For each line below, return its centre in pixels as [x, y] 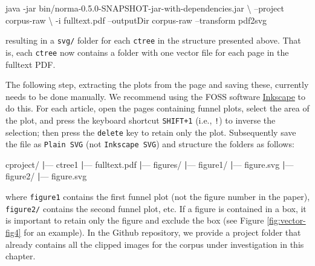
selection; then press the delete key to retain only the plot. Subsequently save [151, 132]
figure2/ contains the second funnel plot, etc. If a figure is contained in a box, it [156, 208]
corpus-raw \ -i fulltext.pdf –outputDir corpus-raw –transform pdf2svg [136, 20]
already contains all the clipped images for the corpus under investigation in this [155, 244]
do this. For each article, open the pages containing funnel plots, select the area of [157, 108]
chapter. [21, 256]
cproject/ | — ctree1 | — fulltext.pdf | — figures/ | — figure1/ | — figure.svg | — [150, 164]
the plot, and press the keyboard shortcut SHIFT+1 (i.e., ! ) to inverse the [141, 120]
